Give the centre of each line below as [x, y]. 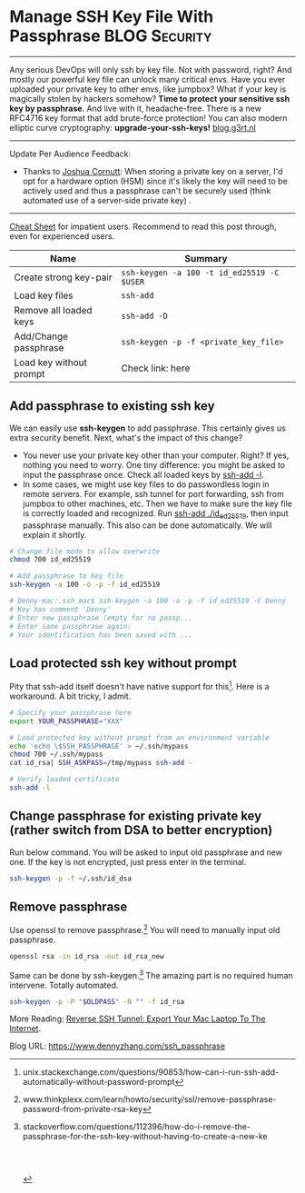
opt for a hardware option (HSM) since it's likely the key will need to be [155, 181]
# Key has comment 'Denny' [60, 609]
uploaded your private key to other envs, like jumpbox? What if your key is [148, 89]
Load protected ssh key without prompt [123, 663]
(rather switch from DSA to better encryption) [141, 830]
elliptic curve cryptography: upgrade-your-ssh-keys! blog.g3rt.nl [133, 127]
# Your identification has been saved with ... [101, 635]
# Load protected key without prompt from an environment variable [140, 738]
